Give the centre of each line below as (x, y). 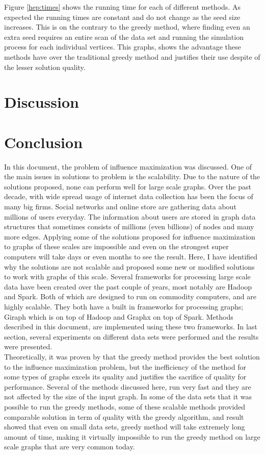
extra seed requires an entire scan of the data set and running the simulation (124, 37)
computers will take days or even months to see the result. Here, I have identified (131, 256)
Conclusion (44, 142)
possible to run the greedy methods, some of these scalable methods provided (125, 406)
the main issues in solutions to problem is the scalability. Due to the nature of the (132, 176)
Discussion (42, 102)
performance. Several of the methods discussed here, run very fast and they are (128, 386)
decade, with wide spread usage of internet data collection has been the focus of (129, 196)
